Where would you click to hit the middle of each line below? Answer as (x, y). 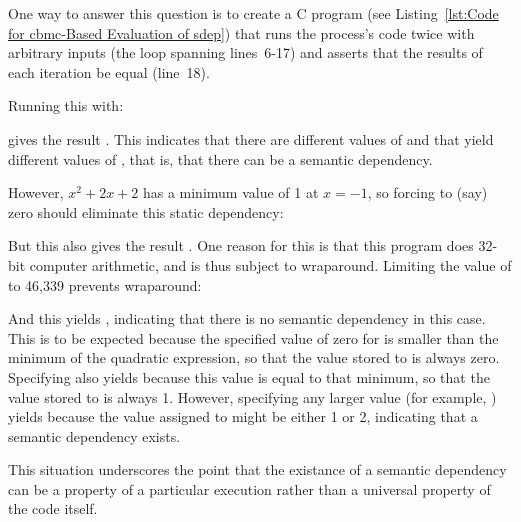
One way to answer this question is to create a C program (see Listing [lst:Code (253, 13)
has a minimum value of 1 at (230, 192)
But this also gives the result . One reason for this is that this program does (241, 245)
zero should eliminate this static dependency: (146, 211)
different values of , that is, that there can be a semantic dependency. (220, 158)
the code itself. (53, 508)
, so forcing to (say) (427, 192)
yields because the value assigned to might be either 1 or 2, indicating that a (243, 416)
